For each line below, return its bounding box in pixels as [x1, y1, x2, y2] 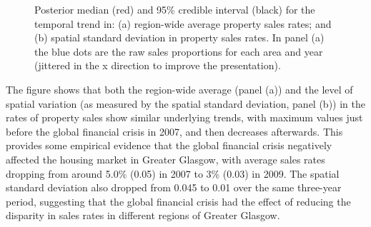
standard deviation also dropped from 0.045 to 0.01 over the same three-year [6, 180, 342, 195]
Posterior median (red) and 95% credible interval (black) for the [34, 2, 315, 16]
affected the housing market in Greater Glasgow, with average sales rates [6, 151, 325, 166]
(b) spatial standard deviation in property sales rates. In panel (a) [34, 30, 325, 45]
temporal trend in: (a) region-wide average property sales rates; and [34, 16, 332, 31]
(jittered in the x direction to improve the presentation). [34, 58, 281, 73]
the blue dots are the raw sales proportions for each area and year [34, 44, 323, 59]
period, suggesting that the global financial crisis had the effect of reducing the [6, 193, 351, 208]
